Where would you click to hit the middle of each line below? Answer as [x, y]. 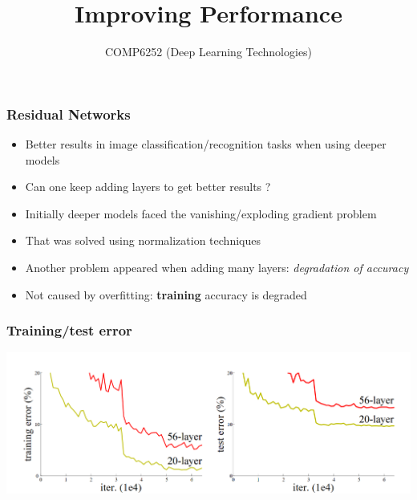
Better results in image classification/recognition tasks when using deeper [206, 144]
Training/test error [69, 330]
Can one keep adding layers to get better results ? [148, 187]
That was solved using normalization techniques [143, 240]
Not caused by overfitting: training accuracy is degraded [166, 294]
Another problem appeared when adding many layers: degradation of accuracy [217, 267]
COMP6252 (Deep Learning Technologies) [208, 52]
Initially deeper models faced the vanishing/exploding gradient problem [201, 213]
